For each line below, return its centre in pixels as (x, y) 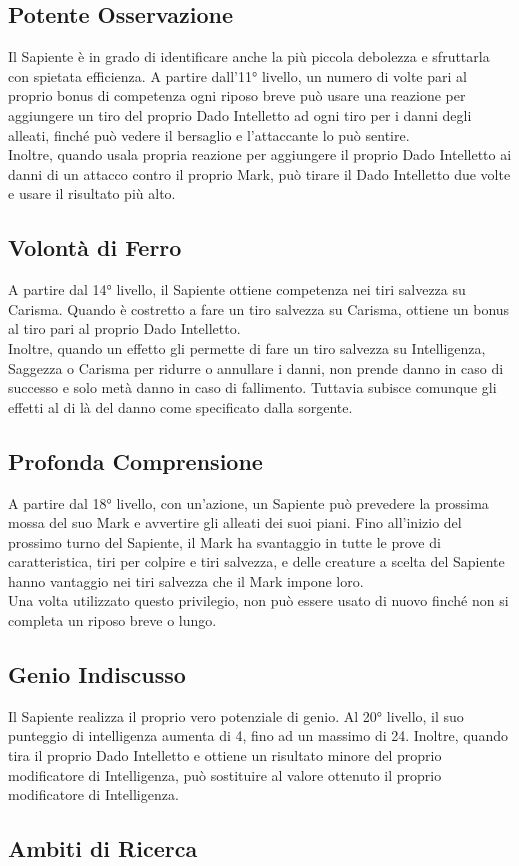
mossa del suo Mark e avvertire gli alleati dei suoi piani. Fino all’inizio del (235, 522)
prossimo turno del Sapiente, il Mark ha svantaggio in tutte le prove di (224, 541)
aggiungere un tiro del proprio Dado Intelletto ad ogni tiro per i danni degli (240, 114)
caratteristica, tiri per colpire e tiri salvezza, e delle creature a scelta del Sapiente (256, 561)
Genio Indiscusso (97, 674)
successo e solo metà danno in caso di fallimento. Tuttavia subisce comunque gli (252, 387)
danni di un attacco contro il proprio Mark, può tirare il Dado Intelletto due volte (259, 173)
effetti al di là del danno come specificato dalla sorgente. (180, 406)
